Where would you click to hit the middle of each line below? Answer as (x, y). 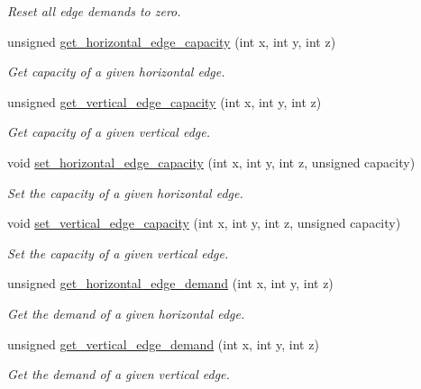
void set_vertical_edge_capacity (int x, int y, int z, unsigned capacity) (204, 223)
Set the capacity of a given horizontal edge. (125, 192)
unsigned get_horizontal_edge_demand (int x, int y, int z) (170, 283)
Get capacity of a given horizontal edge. (116, 72)
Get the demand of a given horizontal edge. (126, 313)
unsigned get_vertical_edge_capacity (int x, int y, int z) (165, 101)
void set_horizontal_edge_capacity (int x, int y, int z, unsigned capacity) (211, 162)
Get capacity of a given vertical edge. (109, 132)
